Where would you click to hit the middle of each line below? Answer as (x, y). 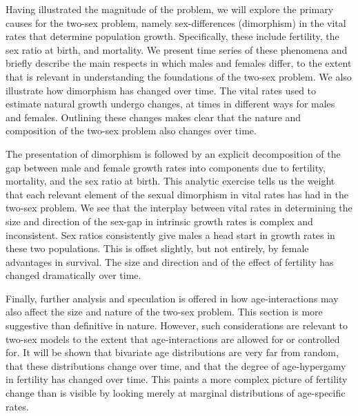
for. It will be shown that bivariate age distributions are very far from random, (172, 352)
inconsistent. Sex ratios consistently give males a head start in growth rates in (170, 235)
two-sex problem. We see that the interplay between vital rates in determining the (179, 208)
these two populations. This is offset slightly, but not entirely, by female (157, 248)
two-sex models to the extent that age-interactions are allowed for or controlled (173, 339)
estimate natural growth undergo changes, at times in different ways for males (170, 104)
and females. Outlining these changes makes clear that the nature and (153, 117)
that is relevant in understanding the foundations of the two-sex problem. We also (179, 76)
